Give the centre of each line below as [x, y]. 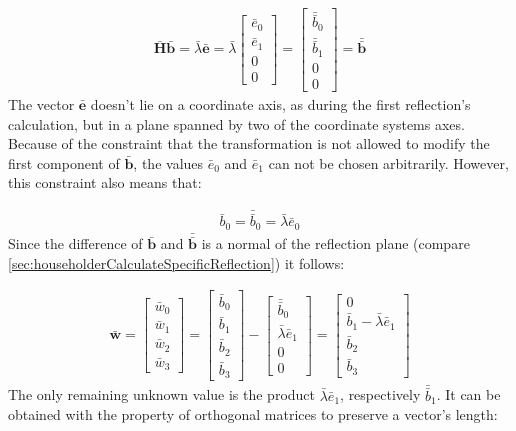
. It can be [468, 394]
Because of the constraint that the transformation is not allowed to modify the [249, 143]
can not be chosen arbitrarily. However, [388, 162]
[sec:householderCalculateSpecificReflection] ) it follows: [176, 262]
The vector [41, 103]
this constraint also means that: [105, 182]
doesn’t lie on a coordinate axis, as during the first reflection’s [280, 103]
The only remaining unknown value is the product [162, 394]
